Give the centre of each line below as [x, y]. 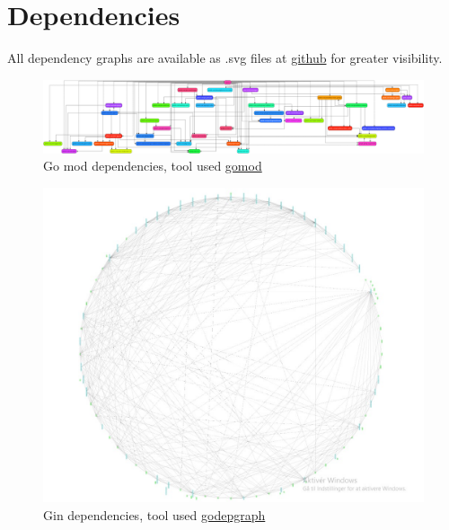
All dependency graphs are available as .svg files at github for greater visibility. [225, 58]
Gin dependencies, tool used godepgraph [154, 514]
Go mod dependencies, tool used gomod [153, 166]
